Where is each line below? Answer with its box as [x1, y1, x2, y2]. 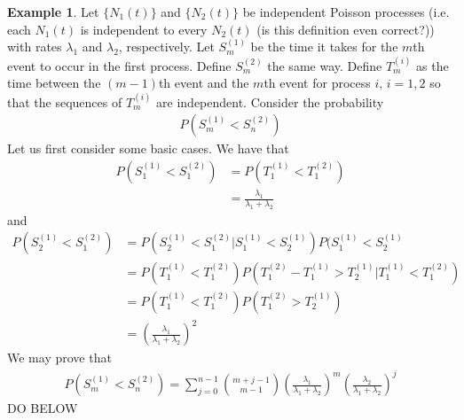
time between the [7, 74, 101, 92]
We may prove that [7, 348, 112, 367]
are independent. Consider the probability [156, 92, 384, 111]
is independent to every [80, 19, 208, 38]
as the [416, 56, 449, 74]
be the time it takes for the [250, 37, 398, 56]
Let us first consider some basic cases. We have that [7, 139, 289, 158]
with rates [7, 37, 62, 56]
